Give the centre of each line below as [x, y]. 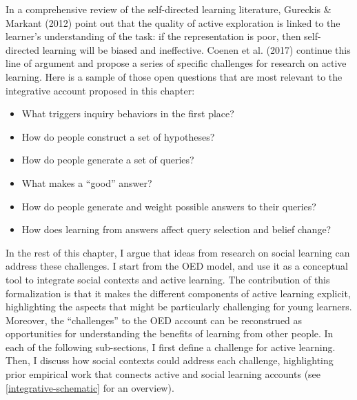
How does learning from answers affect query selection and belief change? [176, 229]
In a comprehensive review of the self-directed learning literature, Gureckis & [169, 9]
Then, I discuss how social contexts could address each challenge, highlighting [170, 360]
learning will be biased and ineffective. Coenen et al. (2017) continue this [196, 49]
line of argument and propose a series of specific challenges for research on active [176, 63]
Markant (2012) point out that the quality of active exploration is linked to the [173, 22]
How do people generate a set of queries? [108, 160]
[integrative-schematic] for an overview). [90, 387]
